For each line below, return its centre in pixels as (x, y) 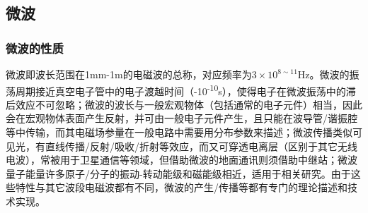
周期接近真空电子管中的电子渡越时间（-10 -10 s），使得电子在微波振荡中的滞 (185, 90)
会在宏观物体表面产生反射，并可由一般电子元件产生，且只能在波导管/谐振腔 (182, 118)
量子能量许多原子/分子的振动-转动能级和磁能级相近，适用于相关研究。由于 (178, 173)
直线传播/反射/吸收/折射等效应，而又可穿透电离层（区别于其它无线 (201, 146)
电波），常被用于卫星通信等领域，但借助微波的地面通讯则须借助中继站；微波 (182, 160)
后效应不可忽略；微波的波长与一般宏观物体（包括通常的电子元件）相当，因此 (184, 104)
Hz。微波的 (323, 74)
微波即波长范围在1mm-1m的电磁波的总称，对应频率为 (129, 74)
